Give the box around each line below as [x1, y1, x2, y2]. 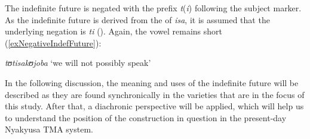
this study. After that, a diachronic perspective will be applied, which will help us [5, 100, 304, 112]
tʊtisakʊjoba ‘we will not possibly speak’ [5, 56, 151, 69]
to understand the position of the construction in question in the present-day [5, 111, 287, 124]
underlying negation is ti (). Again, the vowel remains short [5, 25, 222, 37]
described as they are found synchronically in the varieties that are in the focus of [5, 88, 305, 100]
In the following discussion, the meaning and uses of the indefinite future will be [5, 76, 299, 89]
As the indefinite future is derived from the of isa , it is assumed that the [5, 13, 270, 26]
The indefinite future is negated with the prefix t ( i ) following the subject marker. [5, 2, 302, 14]
